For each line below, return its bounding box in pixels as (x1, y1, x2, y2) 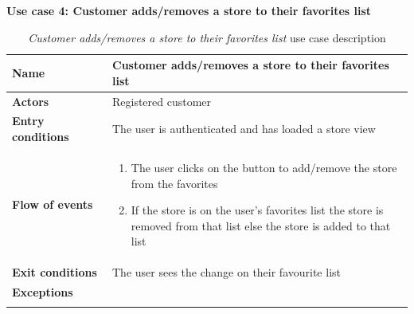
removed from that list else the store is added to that (131, 217, 391, 234)
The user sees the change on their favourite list (112, 264, 341, 281)
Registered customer (112, 92, 212, 109)
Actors (12, 92, 49, 109)
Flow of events (12, 196, 93, 213)
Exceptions (12, 283, 73, 300)
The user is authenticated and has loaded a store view (112, 120, 376, 137)
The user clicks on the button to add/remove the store (131, 159, 397, 175)
